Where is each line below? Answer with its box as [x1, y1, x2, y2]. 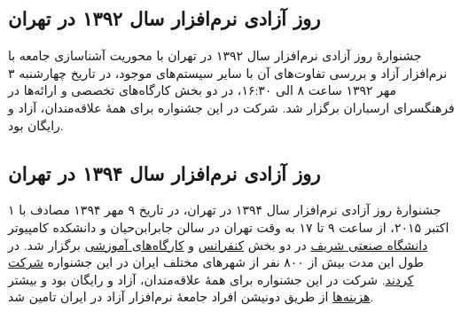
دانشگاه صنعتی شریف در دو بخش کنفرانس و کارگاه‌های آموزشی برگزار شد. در [8, 235, 428, 253]
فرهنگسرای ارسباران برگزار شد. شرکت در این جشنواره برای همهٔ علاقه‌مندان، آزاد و [8, 97, 455, 116]
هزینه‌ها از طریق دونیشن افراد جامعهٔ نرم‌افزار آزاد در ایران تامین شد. [8, 287, 374, 306]
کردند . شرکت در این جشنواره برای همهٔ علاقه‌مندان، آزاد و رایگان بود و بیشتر [8, 269, 414, 288]
